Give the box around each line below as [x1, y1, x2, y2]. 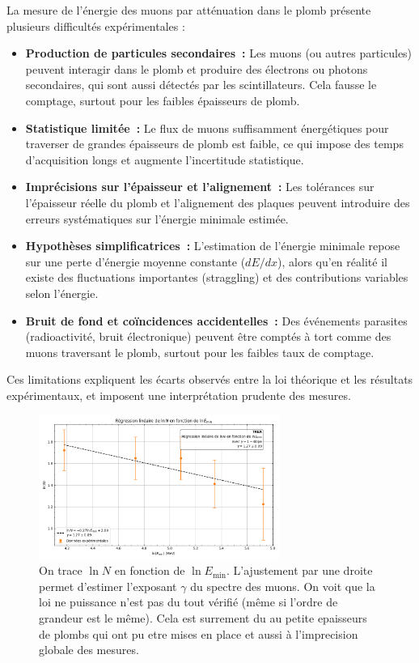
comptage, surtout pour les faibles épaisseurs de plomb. [25, 91, 300, 108]
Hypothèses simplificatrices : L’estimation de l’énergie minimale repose [25, 237, 400, 254]
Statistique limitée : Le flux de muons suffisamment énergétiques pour [25, 119, 389, 136]
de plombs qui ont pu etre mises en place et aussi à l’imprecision [39, 625, 358, 642]
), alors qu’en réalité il [277, 253, 387, 270]
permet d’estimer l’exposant [39, 577, 177, 594]
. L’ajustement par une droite [226, 562, 373, 579]
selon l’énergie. [25, 284, 99, 301]
